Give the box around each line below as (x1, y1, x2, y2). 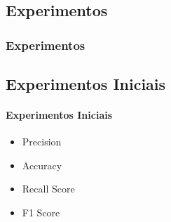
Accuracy (22, 157, 62, 172)
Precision (22, 134, 62, 149)
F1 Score (22, 204, 60, 219)
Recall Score (22, 181, 75, 196)
